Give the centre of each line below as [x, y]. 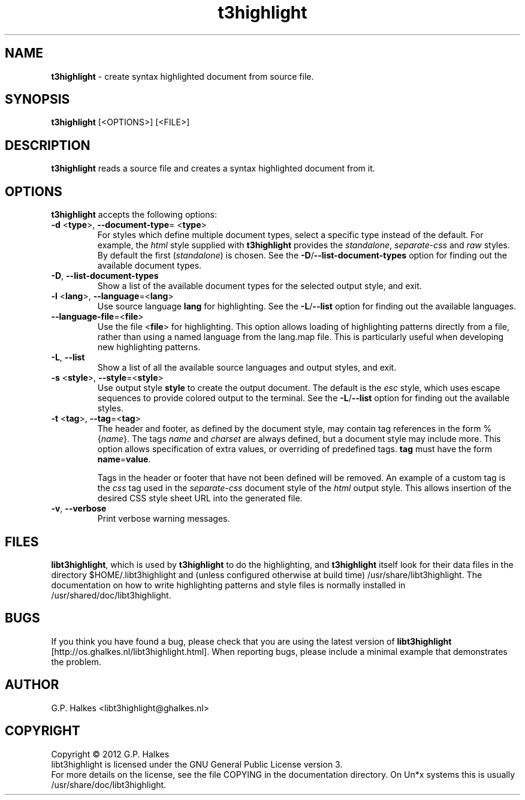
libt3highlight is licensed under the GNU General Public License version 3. [197, 764]
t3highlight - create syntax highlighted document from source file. [182, 76]
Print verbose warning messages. [164, 519]
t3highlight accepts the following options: [134, 215]
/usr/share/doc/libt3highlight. [109, 784]
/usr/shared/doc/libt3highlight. [111, 595]
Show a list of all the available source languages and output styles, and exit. [247, 368]
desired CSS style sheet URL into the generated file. [200, 498]
